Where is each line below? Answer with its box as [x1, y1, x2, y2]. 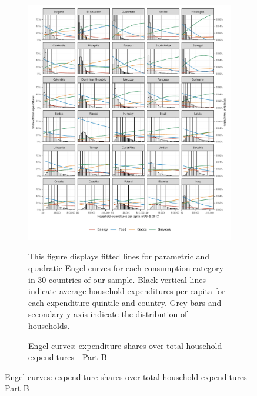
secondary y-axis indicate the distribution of [28, 308, 188, 320]
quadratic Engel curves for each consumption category [28, 262, 223, 274]
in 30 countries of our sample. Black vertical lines [28, 273, 206, 285]
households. [28, 319, 70, 331]
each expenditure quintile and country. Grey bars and [28, 296, 222, 308]
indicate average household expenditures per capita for [28, 285, 225, 297]
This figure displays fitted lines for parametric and [28, 250, 210, 262]
